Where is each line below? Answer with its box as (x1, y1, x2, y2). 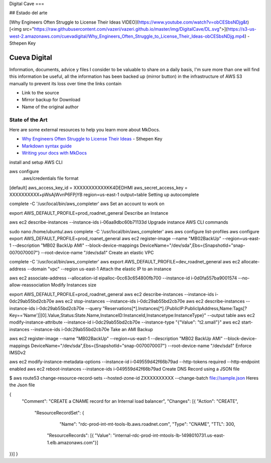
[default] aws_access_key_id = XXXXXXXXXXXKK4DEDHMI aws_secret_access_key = (9, 185, 188, 191)
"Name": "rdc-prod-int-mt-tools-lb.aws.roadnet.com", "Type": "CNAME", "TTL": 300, (59, 421, 235, 427)
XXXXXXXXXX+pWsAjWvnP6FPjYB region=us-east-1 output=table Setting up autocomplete (9, 192, 199, 198)
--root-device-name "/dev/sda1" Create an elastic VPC (41, 249, 154, 255)
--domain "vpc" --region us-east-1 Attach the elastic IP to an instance (27, 266, 172, 272)
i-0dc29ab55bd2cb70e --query (36, 305, 102, 311)
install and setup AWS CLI (9, 159, 63, 165)
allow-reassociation (9, 282, 50, 288)
